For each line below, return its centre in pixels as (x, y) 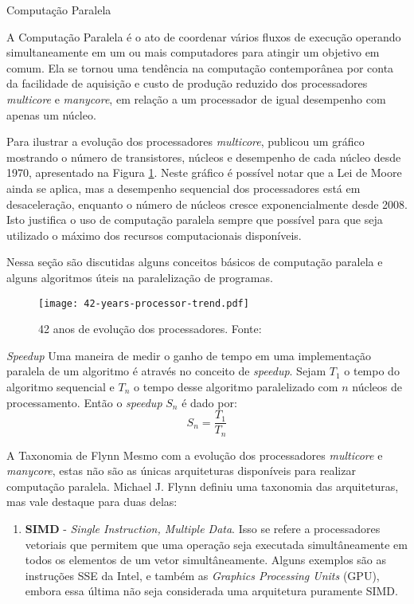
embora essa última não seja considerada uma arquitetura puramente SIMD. (211, 591)
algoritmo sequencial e (61, 386)
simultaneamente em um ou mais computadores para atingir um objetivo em (193, 52)
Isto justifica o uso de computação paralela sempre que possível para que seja (195, 220)
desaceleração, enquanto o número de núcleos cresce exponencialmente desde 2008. (207, 204)
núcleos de (377, 386)
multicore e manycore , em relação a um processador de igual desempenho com (196, 98)
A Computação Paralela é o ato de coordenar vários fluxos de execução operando (204, 36)
